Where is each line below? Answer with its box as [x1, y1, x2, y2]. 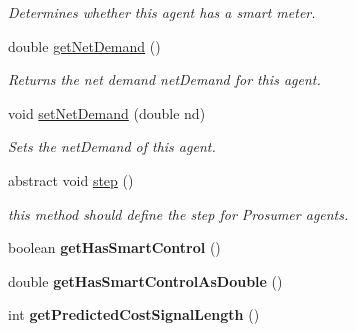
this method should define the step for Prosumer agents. [8, 203, 349, 224]
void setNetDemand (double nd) [8, 102, 206, 123]
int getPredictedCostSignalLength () [8, 304, 260, 325]
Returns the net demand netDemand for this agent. [8, 69, 321, 90]
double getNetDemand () [8, 35, 161, 56]
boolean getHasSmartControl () [8, 237, 221, 258]
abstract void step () [8, 169, 134, 190]
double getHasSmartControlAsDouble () [8, 270, 283, 291]
